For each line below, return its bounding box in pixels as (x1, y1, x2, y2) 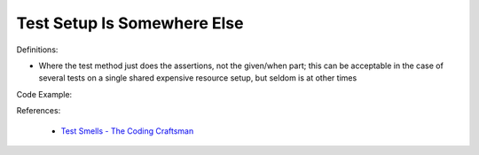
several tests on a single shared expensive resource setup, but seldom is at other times (38, 73, 357, 83)
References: (16, 105, 61, 116)
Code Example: (16, 89, 73, 99)
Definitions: (16, 44, 59, 55)
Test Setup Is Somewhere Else (16, 13, 244, 33)
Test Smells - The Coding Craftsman (60, 125, 194, 136)
